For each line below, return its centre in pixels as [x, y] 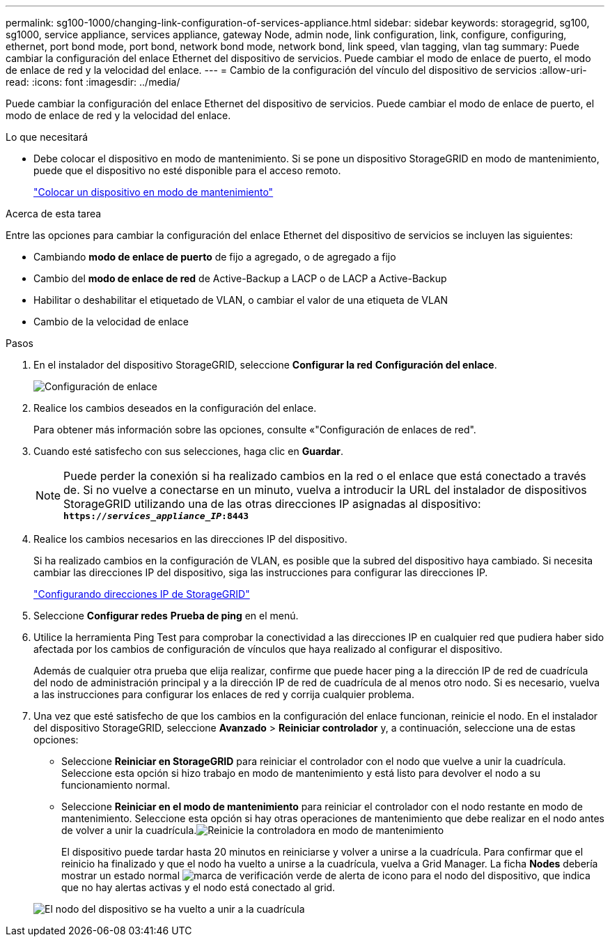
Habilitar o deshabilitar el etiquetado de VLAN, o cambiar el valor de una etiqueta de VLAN [241, 300]
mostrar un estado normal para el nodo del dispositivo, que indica [326, 875]
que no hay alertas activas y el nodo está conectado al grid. [198, 887]
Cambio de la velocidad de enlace [111, 322]
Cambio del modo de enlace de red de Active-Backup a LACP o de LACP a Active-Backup [240, 278]
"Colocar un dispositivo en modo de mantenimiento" [154, 192]
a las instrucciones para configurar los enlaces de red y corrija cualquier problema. [224, 694]
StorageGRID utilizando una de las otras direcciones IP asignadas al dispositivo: [272, 504]
